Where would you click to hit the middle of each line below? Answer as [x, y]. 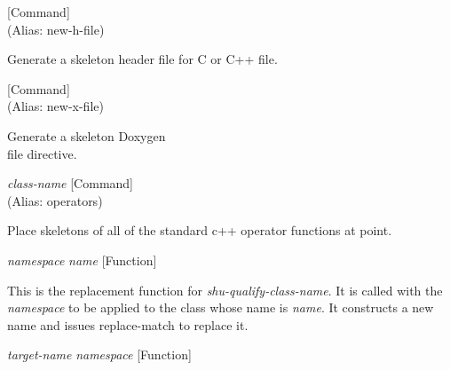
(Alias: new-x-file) [55, 106]
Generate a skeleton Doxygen [87, 135]
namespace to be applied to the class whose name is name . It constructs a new [221, 307]
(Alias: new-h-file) [56, 29]
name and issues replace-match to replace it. [128, 324]
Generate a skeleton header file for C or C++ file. [142, 59]
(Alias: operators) [55, 200]
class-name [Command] [71, 183]
